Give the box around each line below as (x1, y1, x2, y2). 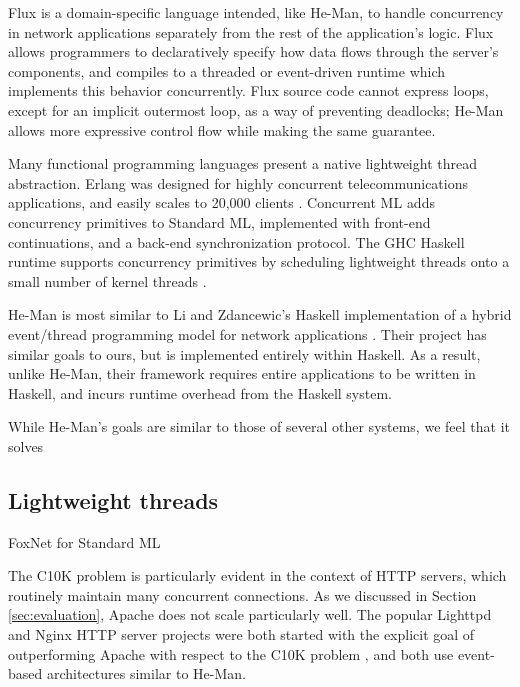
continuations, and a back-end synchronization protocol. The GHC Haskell (8, 231, 465, 252)
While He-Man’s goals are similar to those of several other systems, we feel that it (8, 416, 510, 437)
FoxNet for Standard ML (8, 531, 161, 552)
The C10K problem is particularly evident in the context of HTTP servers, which (8, 565, 507, 586)
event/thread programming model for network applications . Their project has (8, 323, 487, 344)
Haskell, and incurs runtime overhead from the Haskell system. (8, 382, 392, 403)
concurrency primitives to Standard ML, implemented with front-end (8, 211, 431, 232)
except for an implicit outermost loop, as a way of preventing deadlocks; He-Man (8, 99, 504, 120)
